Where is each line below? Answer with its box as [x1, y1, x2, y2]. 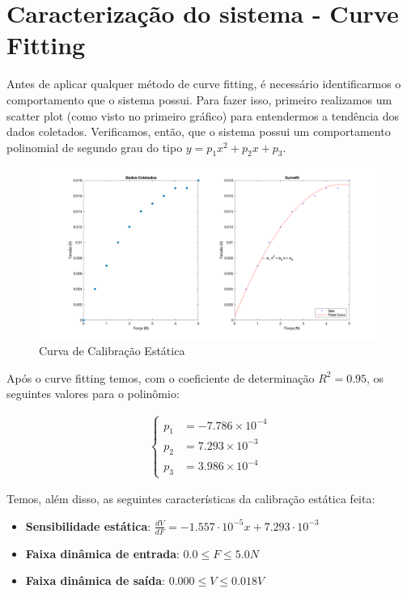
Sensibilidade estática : [25, 517, 151, 534]
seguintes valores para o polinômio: [6, 385, 180, 402]
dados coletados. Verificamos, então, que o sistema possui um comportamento [6, 123, 391, 140]
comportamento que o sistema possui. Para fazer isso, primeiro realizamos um [6, 91, 392, 108]
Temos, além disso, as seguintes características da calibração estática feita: [6, 490, 375, 507]
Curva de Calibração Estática [39, 342, 185, 359]
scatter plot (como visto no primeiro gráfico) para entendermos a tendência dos [6, 107, 400, 124]
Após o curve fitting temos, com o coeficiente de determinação [6, 369, 315, 386]
